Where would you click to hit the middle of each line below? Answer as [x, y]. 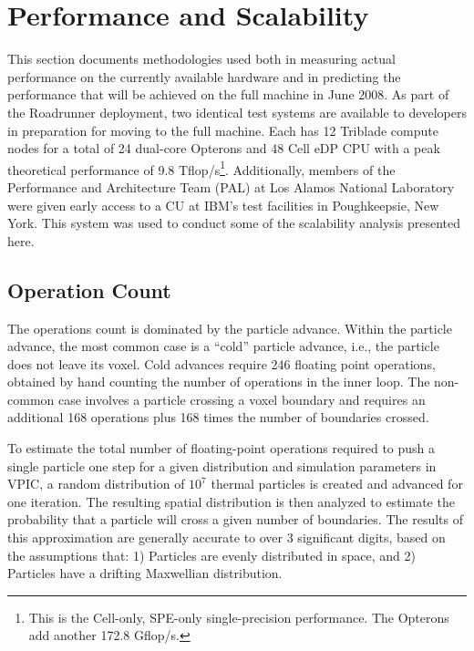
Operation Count [89, 289]
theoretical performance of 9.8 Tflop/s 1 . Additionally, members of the [201, 168]
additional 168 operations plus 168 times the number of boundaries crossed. [218, 417]
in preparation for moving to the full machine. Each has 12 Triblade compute [223, 130]
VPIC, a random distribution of [96, 484]
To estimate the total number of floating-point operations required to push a [222, 448]
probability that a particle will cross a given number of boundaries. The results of [235, 519]
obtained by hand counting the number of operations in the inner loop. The [219, 382]
